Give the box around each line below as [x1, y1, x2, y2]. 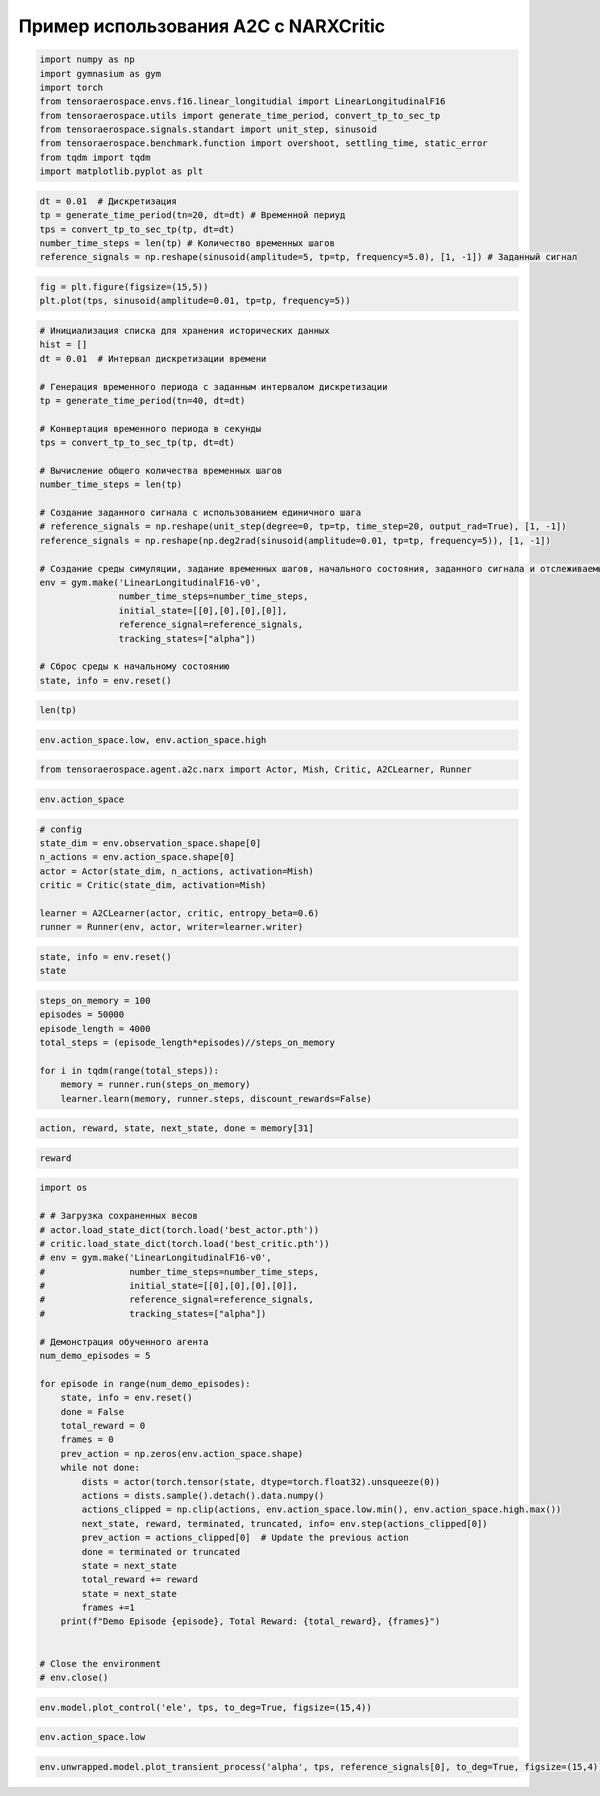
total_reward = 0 [60, 1420, 146, 1431]
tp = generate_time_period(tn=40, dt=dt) [39, 395, 246, 406]
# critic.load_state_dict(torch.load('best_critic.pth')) [39, 1238, 330, 1249]
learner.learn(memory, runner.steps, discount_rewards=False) [60, 1093, 372, 1104]
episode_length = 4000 [39, 1023, 151, 1034]
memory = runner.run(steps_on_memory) [60, 1079, 251, 1090]
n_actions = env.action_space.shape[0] [39, 851, 235, 863]
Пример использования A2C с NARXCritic [18, 15, 386, 37]
